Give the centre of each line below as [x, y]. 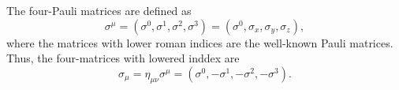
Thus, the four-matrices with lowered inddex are [123, 58]
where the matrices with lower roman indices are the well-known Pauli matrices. [200, 42]
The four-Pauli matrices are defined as [99, 10]
